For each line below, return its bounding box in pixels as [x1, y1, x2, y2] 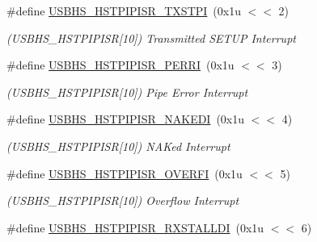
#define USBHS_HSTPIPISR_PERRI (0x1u [6, 56, 235, 73]
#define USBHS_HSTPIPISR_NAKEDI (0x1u [6, 111, 245, 127]
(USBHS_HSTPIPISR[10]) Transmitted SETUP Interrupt [6, 29, 296, 46]
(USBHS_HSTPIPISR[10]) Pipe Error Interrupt [6, 83, 248, 100]
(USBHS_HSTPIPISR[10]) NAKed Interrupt [6, 137, 230, 154]
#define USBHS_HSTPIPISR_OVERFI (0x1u [6, 165, 243, 181]
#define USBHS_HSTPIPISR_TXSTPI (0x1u [6, 2, 241, 19]
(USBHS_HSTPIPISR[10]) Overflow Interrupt [6, 192, 239, 209]
